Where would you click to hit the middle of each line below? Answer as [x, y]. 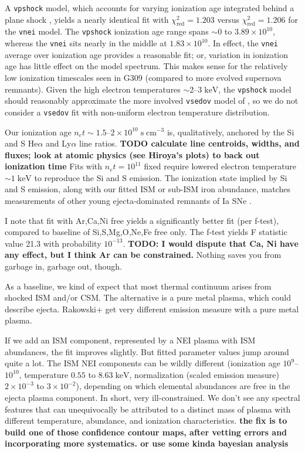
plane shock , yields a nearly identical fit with [87, 19]
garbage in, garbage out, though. [64, 266]
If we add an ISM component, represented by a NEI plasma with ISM [130, 340]
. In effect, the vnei [243, 43]
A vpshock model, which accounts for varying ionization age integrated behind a [150, 8]
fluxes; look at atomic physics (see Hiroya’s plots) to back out [132, 154]
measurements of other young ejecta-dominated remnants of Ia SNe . [128, 201]
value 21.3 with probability [53, 243]
